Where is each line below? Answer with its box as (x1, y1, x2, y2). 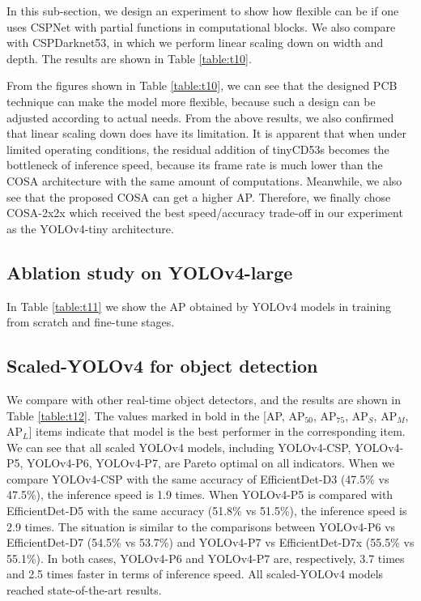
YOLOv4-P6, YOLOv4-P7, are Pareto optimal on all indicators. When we (27, 454, 395, 471)
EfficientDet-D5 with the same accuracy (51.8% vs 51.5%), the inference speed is (6, 502, 407, 519)
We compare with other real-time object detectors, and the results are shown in (6, 390, 402, 407)
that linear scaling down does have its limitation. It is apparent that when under (6, 125, 406, 142)
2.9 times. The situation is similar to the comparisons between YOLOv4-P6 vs (6, 518, 396, 535)
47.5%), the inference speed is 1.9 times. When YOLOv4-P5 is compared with (6, 486, 393, 503)
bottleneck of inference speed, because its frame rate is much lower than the (6, 156, 383, 173)
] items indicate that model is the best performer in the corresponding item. (28, 423, 406, 440)
